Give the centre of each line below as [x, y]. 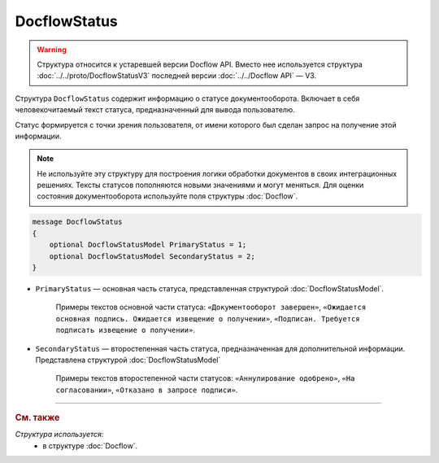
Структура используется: [59, 435]
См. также [37, 417]
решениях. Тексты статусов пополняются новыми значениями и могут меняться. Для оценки [200, 185]
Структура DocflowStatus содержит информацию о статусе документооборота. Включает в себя [187, 98]
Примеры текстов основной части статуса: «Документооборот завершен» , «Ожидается [211, 307]
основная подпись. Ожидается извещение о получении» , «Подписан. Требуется [208, 318]
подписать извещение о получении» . [125, 330]
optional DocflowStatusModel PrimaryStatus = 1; [148, 245]
